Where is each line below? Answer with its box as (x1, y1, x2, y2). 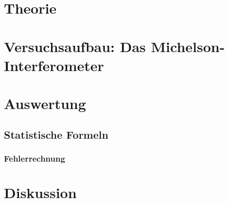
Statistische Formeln (4, 127, 108, 142)
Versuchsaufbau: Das (4, 36, 146, 56)
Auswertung (4, 93, 86, 113)
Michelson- (151, 36, 225, 56)
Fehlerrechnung (4, 152, 65, 165)
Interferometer (4, 55, 104, 75)
